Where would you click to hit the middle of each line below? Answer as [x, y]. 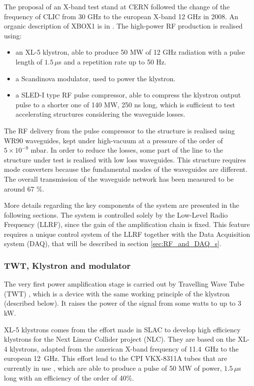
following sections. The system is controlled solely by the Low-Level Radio [116, 214]
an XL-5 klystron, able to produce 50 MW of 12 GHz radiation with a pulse [130, 52]
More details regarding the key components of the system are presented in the [122, 205]
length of [29, 61]
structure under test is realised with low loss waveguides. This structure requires [125, 159]
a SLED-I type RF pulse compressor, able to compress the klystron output [128, 95]
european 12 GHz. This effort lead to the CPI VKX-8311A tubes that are [116, 358]
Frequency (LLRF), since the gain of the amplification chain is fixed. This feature [127, 224]
